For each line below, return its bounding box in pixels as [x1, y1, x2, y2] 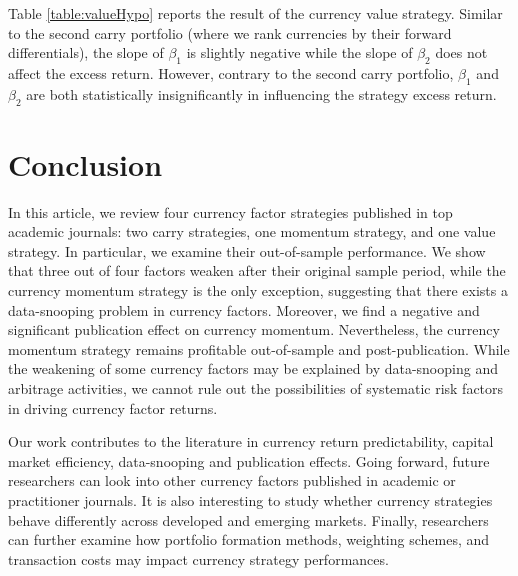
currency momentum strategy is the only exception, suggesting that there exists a [8, 280, 508, 301]
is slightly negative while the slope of [186, 42, 413, 63]
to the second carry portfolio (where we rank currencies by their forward [8, 22, 452, 43]
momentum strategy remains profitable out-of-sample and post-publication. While [8, 338, 510, 359]
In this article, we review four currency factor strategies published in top [8, 201, 453, 222]
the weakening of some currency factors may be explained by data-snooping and [8, 358, 498, 379]
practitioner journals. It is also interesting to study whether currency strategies [8, 490, 493, 511]
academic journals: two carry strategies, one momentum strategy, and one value [8, 221, 496, 242]
